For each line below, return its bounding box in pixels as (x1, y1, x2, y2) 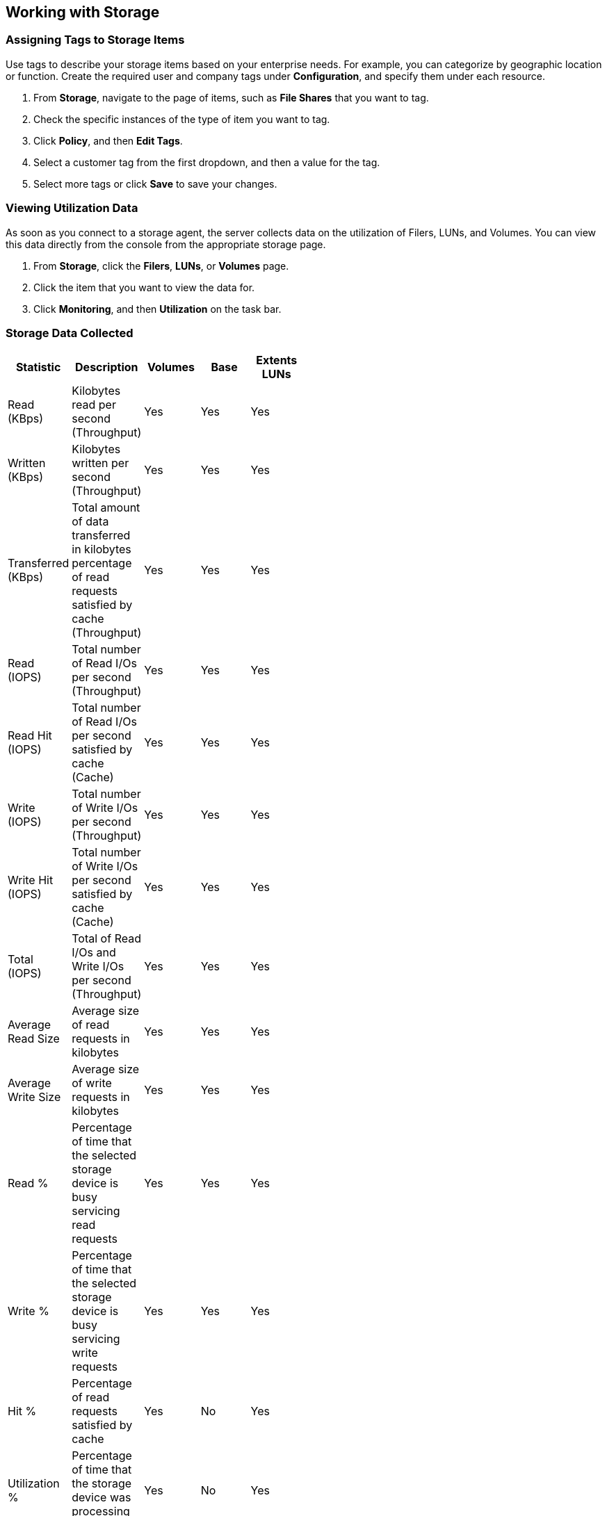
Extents (256, 353, 298, 368)
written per (72, 456, 129, 471)
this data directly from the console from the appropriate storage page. (6, 238, 326, 250)
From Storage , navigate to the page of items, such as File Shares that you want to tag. (33, 91, 429, 104)
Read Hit (8, 728, 52, 743)
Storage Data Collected (6, 325, 133, 340)
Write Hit (8, 873, 54, 888)
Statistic (15, 360, 61, 375)
